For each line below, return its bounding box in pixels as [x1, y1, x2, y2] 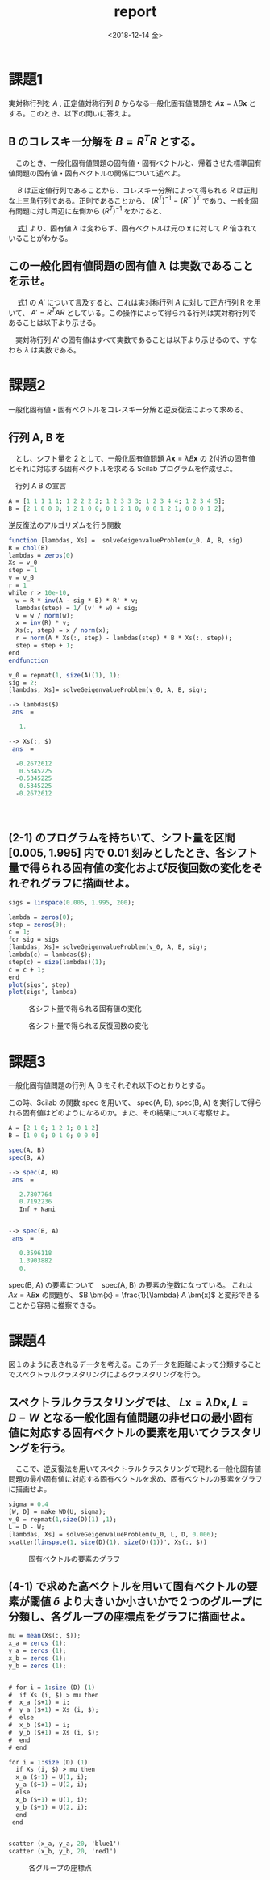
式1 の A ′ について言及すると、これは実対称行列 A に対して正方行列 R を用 [17, 297, 262, 307]
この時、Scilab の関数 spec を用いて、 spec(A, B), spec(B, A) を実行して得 [8, 1098, 255, 1107]
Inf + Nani [19, 1205, 56, 1214]
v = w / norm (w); [15, 611, 74, 620]
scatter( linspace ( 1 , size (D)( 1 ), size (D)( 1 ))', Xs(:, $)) [8, 1538, 207, 1546]
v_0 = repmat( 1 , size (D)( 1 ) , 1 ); [8, 1515, 117, 1524]
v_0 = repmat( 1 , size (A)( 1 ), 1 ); [8, 671, 121, 679]
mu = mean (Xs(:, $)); [8, 1632, 81, 1640]
